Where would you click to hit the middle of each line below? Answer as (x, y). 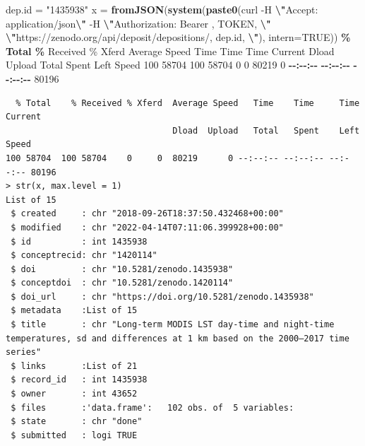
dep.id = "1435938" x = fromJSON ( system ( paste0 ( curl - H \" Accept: (162, 9)
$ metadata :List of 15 (74, 311)
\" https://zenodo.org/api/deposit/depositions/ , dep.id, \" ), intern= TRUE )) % (178, 37)
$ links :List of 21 (74, 366)
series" (24, 352)
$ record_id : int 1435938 (79, 380)
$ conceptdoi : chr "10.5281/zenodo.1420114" (122, 283)
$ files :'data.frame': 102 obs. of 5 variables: (152, 407)
